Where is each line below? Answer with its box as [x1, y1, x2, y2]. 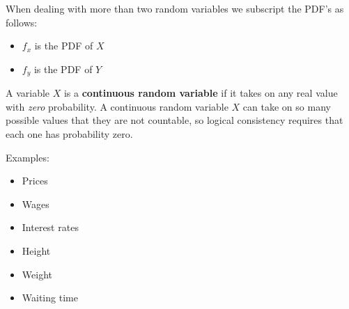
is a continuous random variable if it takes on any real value [63, 86, 338, 100]
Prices [22, 173, 48, 188]
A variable [6, 86, 50, 100]
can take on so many [242, 99, 331, 113]
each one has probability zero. [6, 127, 133, 141]
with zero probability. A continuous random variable [6, 99, 228, 113]
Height [22, 243, 51, 257]
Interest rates [22, 220, 79, 235]
